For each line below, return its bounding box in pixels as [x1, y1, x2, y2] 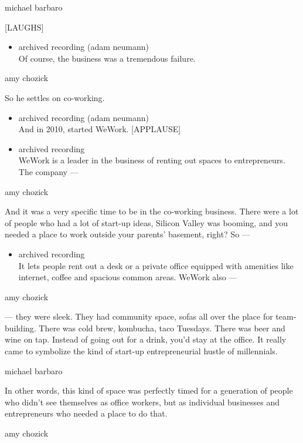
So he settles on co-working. [5, 91, 105, 103]
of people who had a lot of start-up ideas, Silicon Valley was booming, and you [5, 216, 288, 229]
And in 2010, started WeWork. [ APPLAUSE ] [18, 123, 181, 135]
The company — [18, 165, 79, 177]
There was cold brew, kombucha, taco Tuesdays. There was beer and [39, 321, 285, 334]
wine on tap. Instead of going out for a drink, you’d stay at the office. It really [5, 333, 287, 345]
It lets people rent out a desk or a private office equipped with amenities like [18, 259, 294, 271]
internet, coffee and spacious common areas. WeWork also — [18, 271, 237, 283]
